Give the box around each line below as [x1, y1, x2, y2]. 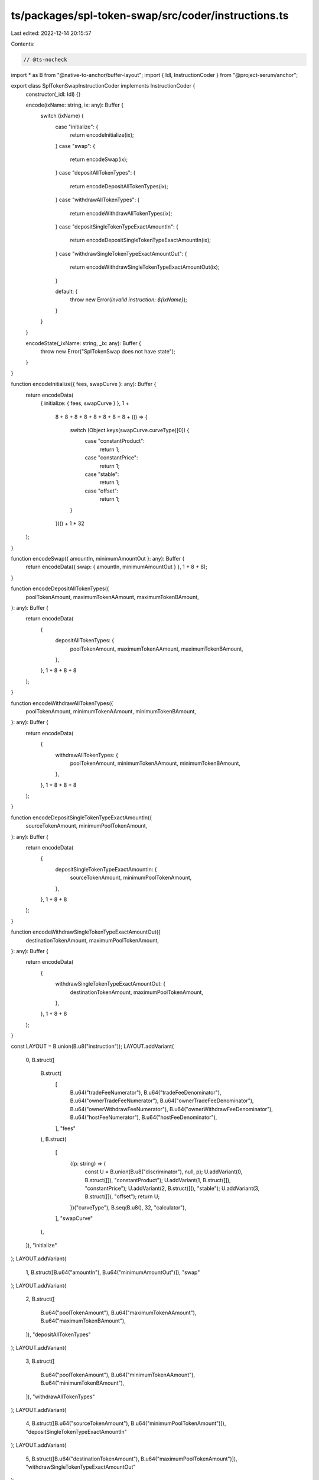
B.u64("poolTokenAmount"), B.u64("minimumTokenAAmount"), [40, 1371, 195, 1378]
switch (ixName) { [40, 112, 84, 120]
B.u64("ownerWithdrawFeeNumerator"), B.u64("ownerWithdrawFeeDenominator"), [70, 1105, 273, 1112]
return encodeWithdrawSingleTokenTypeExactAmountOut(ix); [70, 263, 220, 271]
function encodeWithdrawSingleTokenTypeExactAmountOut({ [11, 928, 161, 935]
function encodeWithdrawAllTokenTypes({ [11, 699, 113, 707]
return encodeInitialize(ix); [70, 131, 134, 139]
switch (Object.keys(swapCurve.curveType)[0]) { [70, 427, 190, 434]
